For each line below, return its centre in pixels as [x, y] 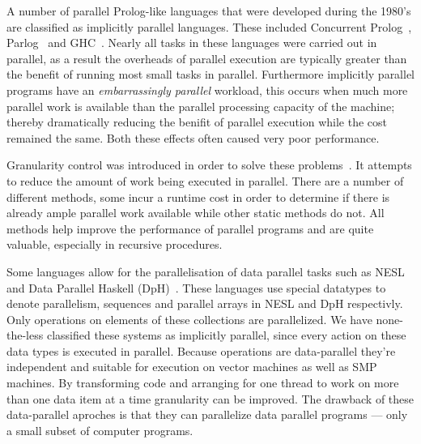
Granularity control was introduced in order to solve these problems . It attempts [209, 165]
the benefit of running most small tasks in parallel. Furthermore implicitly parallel [211, 74]
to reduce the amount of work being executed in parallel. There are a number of [205, 180]
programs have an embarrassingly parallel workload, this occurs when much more [207, 90]
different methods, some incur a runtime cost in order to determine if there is [198, 196]
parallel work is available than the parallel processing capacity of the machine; [201, 106]
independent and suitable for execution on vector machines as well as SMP [192, 367]
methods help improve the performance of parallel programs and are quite [190, 228]
